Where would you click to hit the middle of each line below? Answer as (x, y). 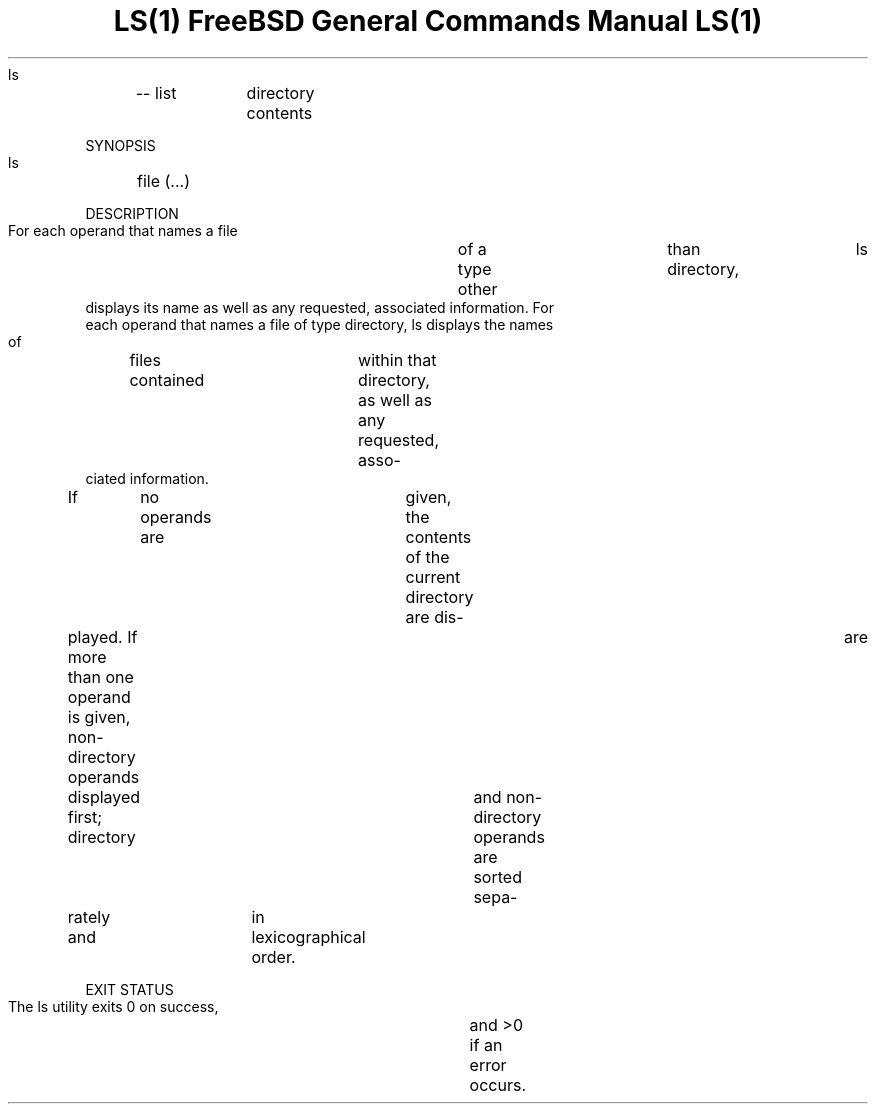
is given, (99, 716)
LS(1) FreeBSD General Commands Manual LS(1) (438, 21)
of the (427, 556)
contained (167, 379)
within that (397, 359)
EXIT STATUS (129, 989)
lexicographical (308, 936)
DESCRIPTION (132, 213)
